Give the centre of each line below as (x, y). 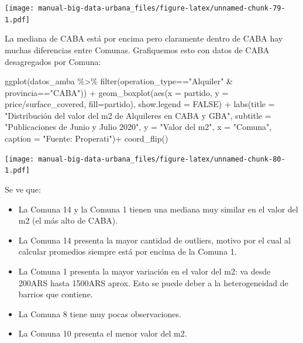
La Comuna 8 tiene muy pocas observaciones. (100, 313)
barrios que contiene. (56, 294)
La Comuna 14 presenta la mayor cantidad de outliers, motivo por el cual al (155, 240)
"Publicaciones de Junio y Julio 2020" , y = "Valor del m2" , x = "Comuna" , (138, 127)
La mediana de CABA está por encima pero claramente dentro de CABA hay (144, 38)
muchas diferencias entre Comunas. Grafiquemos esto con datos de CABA (137, 49)
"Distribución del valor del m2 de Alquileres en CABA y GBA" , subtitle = (138, 115)
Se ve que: (23, 189)
